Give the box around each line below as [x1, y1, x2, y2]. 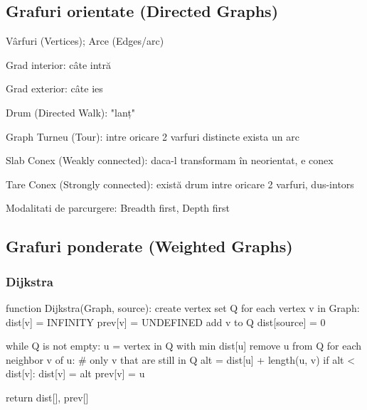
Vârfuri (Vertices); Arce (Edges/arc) [6, 33, 164, 48]
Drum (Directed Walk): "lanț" [6, 104, 136, 119]
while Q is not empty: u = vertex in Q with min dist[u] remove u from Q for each [6, 338, 362, 353]
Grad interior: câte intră [6, 57, 112, 72]
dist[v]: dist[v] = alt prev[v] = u [6, 366, 145, 381]
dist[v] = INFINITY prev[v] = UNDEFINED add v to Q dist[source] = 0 [6, 314, 326, 329]
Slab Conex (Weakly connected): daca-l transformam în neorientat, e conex [6, 153, 334, 168]
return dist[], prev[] [6, 389, 89, 404]
